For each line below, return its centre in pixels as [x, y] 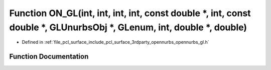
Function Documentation [49, 57]
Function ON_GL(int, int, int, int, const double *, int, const [130, 13]
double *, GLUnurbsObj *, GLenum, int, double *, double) [128, 27]
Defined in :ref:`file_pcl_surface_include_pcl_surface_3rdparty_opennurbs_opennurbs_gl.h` [115, 42]
